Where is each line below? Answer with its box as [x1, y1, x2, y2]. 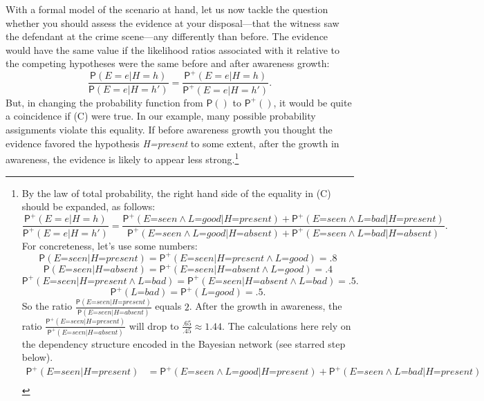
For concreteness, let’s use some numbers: [21, 238, 198, 252]
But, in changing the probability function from [6, 95, 203, 109]
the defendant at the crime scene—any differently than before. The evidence [6, 29, 328, 44]
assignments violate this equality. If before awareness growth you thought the [6, 122, 333, 137]
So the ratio [21, 299, 73, 313]
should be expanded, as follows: [21, 199, 156, 214]
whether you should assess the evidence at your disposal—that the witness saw [6, 15, 339, 30]
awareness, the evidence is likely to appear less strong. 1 [6, 150, 239, 166]
